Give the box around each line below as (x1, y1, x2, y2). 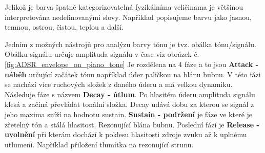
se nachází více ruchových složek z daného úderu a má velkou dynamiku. (5, 79, 233, 90)
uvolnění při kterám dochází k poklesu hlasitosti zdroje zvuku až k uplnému (5, 129, 247, 140)
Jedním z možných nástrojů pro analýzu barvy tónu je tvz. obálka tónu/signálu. (5, 38, 256, 49)
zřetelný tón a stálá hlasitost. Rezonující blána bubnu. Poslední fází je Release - (5, 119, 259, 129)
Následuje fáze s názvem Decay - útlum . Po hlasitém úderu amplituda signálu (5, 89, 255, 99)
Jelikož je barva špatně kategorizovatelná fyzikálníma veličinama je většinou (5, 2, 243, 12)
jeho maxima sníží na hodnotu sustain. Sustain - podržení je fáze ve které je (5, 108, 253, 119)
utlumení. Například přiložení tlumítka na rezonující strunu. (5, 139, 194, 149)
